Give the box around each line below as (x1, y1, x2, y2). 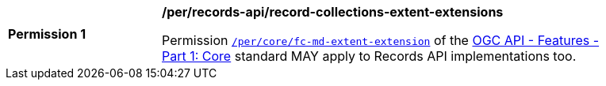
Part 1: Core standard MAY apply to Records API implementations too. (162, 48, 577, 64)
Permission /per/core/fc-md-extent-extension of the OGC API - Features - (162, 32, 600, 48)
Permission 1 (8, 26, 86, 42)
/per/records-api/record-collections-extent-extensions (162, 4, 504, 20)
